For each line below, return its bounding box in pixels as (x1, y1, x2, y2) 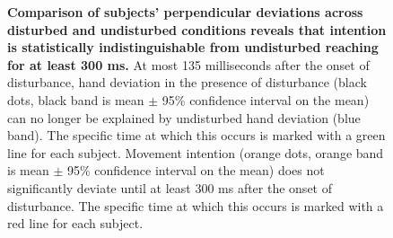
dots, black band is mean (7, 90, 144, 109)
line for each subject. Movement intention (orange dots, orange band (7, 143, 384, 162)
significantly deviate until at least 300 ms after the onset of (7, 178, 332, 197)
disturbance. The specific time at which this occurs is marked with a (7, 196, 384, 215)
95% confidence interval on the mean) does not (66, 161, 325, 180)
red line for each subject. (7, 214, 144, 233)
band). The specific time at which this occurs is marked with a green (7, 126, 386, 145)
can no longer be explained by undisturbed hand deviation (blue (7, 108, 361, 127)
